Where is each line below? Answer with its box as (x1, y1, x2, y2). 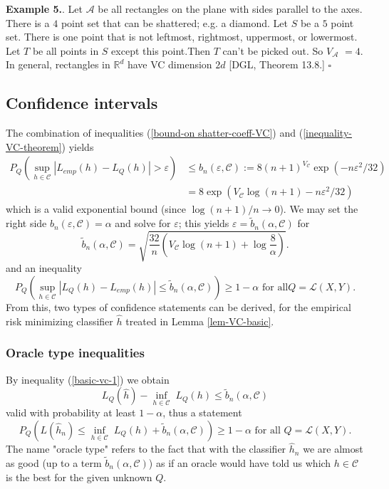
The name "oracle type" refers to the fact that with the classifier (6, 441, 286, 456)
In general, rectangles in (6, 57, 110, 72)
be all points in (32, 43, 99, 58)
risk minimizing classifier (6, 313, 113, 328)
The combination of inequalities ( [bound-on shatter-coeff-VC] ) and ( (6, 125, 304, 140)
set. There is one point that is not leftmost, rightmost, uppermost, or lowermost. (6, 29, 358, 44)
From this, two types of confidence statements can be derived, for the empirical (6, 299, 351, 314)
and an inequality (6, 261, 82, 275)
